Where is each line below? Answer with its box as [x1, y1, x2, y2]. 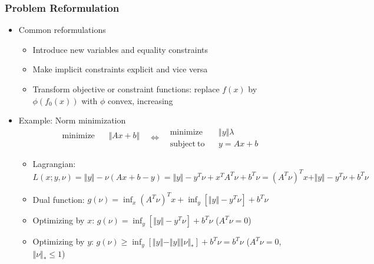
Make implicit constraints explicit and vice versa [32, 63, 208, 75]
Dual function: [32, 193, 85, 205]
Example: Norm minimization [18, 114, 126, 126]
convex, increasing [108, 94, 173, 106]
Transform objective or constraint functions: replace [32, 83, 220, 95]
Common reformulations [18, 24, 106, 36]
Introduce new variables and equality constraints [32, 43, 208, 55]
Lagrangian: [32, 157, 76, 169]
